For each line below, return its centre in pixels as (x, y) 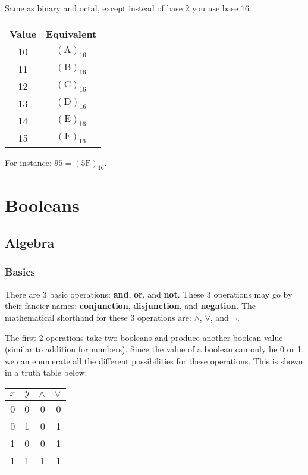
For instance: (28, 162)
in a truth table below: (46, 372)
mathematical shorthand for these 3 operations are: (98, 317)
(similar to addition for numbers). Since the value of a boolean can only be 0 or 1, (154, 349)
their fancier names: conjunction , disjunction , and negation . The (131, 306)
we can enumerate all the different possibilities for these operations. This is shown (154, 360)
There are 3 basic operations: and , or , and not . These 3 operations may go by (149, 294)
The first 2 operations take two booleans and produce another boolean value (144, 337)
